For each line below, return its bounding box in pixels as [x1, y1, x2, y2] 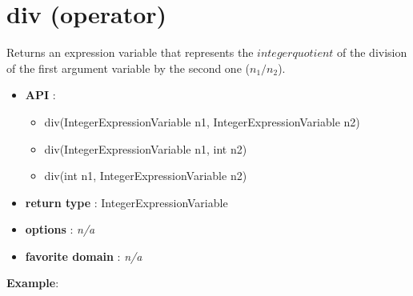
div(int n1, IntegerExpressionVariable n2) [44, 167, 247, 184]
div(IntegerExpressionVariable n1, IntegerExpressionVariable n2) [44, 113, 360, 130]
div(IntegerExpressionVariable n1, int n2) [44, 140, 247, 157]
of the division [337, 44, 407, 61]
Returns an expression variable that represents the [6, 44, 254, 61]
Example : [6, 274, 59, 291]
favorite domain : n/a [25, 247, 142, 264]
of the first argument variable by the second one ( [6, 59, 250, 76]
